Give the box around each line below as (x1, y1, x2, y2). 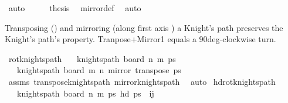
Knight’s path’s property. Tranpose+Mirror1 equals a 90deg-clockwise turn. (5, 33, 276, 45)
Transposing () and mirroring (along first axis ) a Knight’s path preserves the (5, 21, 283, 33)
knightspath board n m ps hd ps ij (16, 87, 154, 99)
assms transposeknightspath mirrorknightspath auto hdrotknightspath (8, 75, 276, 87)
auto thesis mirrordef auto (8, 2, 141, 13)
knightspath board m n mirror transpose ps (16, 64, 181, 76)
